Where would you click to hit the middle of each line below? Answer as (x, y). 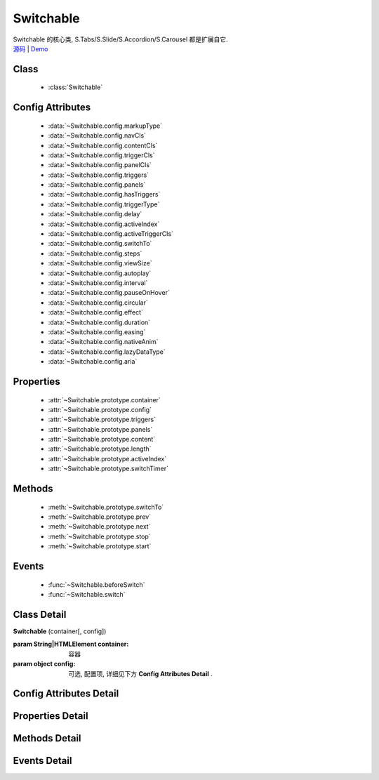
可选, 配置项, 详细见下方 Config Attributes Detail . (141, 673)
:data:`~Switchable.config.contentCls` (103, 145)
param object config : (44, 664)
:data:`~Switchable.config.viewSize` (100, 263)
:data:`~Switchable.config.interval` (98, 283)
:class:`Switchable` (75, 87)
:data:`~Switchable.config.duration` (99, 322)
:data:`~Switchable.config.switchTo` (100, 244)
